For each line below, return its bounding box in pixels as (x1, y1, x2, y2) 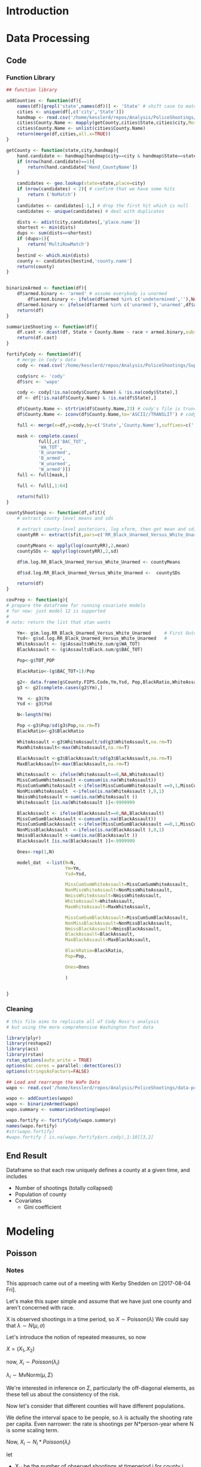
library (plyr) (6, 1035, 42, 1041)
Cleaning (6, 1005, 33, 1013)
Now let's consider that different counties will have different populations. (6, 1402, 185, 1410)
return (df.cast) (17, 335, 58, 341)
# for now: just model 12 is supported (6, 608, 106, 614)
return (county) (17, 263, 55, 270)
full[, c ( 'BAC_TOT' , (38, 439, 87, 445)
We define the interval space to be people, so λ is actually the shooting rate (6, 1414, 193, 1421)
